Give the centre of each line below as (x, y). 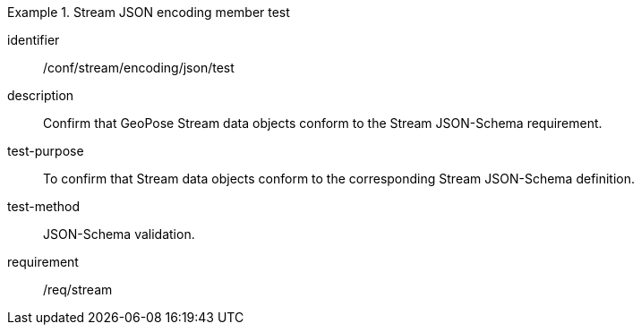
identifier (34, 40)
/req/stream (78, 289)
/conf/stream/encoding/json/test (139, 68)
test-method (43, 206)
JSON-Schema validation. (119, 234)
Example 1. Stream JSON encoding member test (149, 12)
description (41, 95)
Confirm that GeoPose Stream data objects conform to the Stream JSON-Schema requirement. (323, 123)
